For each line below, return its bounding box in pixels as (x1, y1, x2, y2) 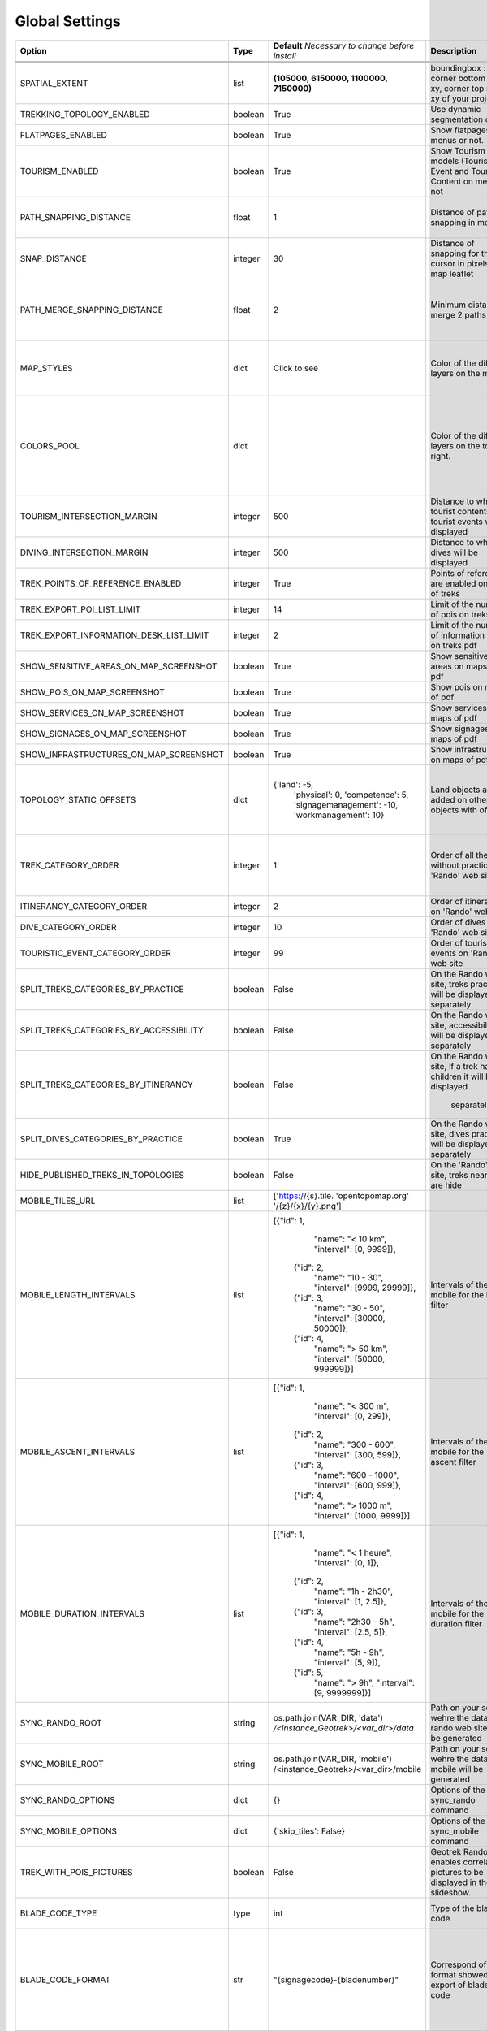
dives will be (430, 547, 479, 558)
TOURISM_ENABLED (19, 165, 99, 176)
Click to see (273, 362, 319, 374)
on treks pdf (430, 639, 478, 651)
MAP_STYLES (19, 362, 73, 374)
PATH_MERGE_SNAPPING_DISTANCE (19, 304, 164, 315)
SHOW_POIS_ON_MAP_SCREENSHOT (19, 686, 166, 698)
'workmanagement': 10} (293, 809, 385, 821)
